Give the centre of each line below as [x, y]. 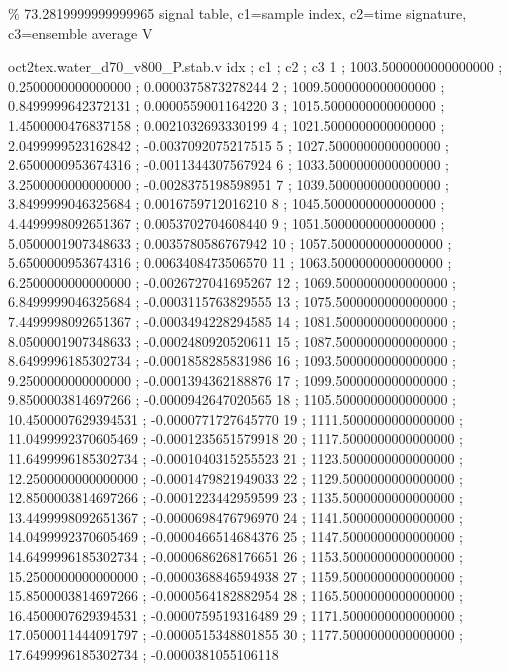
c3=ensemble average [73, 32]
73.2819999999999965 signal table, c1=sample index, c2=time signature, [245, 13]
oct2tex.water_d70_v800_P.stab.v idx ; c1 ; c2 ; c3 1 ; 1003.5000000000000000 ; [255, 66]
